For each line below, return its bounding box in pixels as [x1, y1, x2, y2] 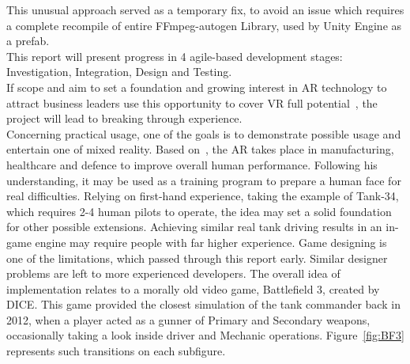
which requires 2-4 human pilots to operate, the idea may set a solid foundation [6, 203, 392, 219]
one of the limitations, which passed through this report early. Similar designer [6, 249, 388, 266]
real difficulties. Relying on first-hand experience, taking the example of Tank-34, [6, 188, 399, 204]
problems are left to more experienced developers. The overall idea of [6, 265, 340, 282]
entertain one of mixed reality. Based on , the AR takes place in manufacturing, [6, 141, 394, 157]
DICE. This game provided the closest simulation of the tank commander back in [6, 296, 401, 313]
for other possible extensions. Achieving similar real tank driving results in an [6, 218, 382, 235]
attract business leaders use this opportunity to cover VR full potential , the [6, 94, 378, 111]
